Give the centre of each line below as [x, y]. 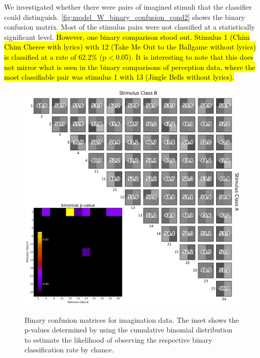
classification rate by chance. [69, 350]
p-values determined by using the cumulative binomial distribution [128, 330]
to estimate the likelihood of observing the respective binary [119, 339]
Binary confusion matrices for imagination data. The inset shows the [132, 319]
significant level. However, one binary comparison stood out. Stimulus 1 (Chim [127, 37]
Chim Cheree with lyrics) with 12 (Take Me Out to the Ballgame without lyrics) [130, 47]
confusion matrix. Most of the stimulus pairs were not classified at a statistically [129, 27]
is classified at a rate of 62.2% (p [55, 56]
